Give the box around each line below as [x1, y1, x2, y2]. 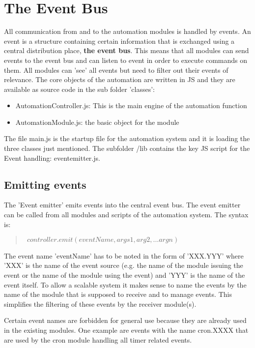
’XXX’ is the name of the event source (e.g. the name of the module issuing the [4, 260, 243, 270]
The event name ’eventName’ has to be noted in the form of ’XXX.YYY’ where [4, 250, 244, 261]
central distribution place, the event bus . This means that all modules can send [4, 45, 249, 56]
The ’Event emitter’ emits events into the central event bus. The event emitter [4, 200, 241, 210]
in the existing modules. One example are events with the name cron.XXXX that [4, 325, 249, 335]
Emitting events [4, 176, 86, 192]
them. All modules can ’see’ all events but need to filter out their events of [4, 64, 228, 75]
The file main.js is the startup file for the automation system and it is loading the [4, 133, 250, 144]
